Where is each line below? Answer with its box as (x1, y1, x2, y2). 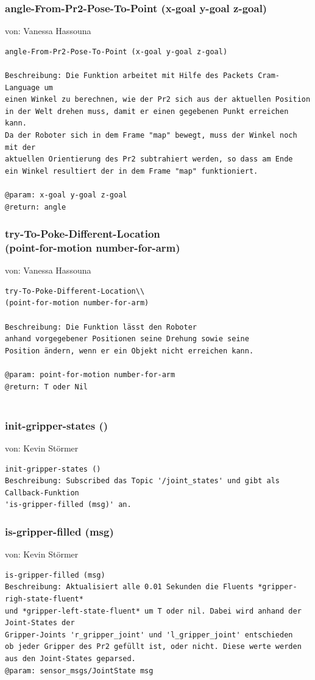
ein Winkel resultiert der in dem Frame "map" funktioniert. (5, 166, 258, 175)
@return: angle (5, 202, 66, 211)
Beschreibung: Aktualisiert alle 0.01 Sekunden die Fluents (5, 583, 254, 592)
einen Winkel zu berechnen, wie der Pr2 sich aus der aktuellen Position (5, 95, 311, 104)
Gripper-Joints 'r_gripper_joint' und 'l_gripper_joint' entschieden (5, 630, 293, 639)
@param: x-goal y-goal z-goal (5, 190, 127, 199)
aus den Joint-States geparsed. (5, 654, 136, 663)
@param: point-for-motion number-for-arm (5, 370, 175, 380)
